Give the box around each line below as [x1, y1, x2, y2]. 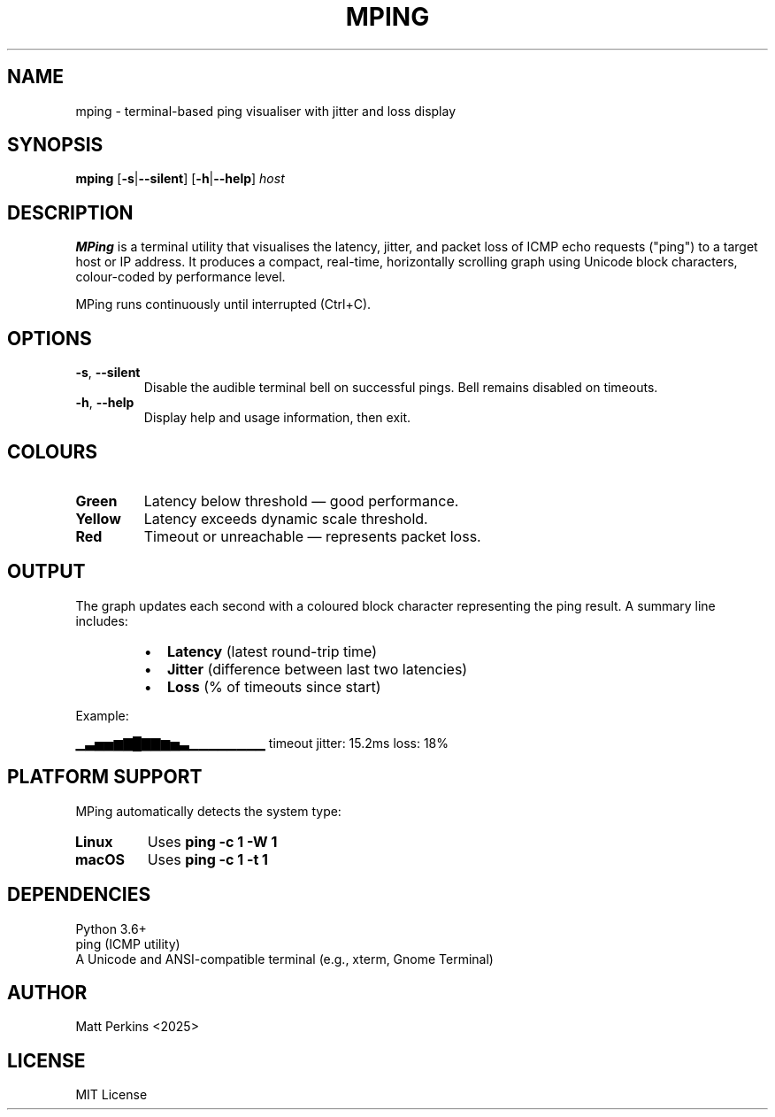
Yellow [75, 509, 121, 528]
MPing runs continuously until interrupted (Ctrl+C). [75, 297, 372, 312]
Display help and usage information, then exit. [143, 410, 411, 426]
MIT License [75, 1087, 148, 1103]
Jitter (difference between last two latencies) [166, 659, 468, 678]
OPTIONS [7, 327, 92, 350]
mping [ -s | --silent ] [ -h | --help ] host [75, 171, 285, 187]
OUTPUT [7, 560, 86, 583]
